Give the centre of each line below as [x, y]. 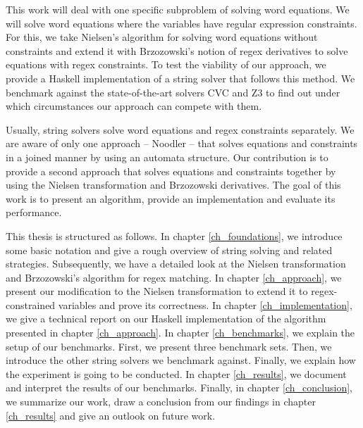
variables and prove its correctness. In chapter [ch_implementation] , [205, 304]
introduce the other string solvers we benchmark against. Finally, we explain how [181, 360]
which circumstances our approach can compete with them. [134, 106]
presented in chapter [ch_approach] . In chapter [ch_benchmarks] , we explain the [180, 333]
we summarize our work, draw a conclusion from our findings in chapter [161, 402]
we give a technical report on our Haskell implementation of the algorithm [166, 319]
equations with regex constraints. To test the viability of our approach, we [166, 64]
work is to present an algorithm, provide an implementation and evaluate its [171, 198]
